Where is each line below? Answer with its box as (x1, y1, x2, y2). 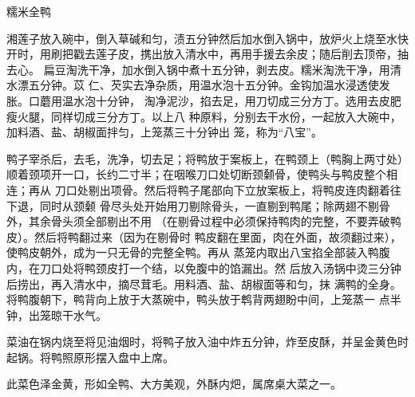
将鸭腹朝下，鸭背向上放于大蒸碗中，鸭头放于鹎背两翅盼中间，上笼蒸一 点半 (6, 291, 401, 308)
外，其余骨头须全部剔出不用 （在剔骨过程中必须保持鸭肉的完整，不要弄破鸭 (6, 213, 401, 230)
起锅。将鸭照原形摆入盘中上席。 (6, 348, 174, 365)
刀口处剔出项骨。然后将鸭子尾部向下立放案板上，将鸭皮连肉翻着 (54, 181, 390, 198)
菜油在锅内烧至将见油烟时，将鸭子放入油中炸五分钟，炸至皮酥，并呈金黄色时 (6, 333, 409, 350)
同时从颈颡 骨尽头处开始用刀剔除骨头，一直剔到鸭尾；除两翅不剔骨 (39, 197, 390, 214)
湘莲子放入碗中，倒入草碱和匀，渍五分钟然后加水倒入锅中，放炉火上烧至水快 (6, 29, 409, 46)
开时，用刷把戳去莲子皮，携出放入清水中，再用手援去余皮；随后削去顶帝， (6, 45, 397, 62)
